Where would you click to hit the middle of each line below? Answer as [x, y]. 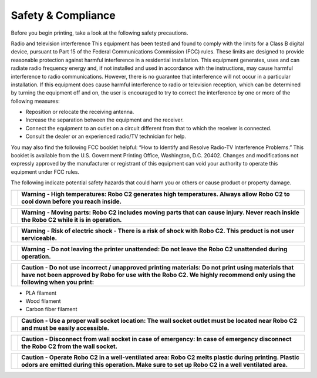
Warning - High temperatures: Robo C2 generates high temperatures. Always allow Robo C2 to [156, 194]
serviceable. [39, 238]
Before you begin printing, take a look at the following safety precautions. [100, 33]
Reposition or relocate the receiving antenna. [80, 112]
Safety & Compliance [63, 15]
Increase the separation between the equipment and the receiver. [105, 120]
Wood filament [43, 301]
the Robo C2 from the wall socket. [69, 346]
